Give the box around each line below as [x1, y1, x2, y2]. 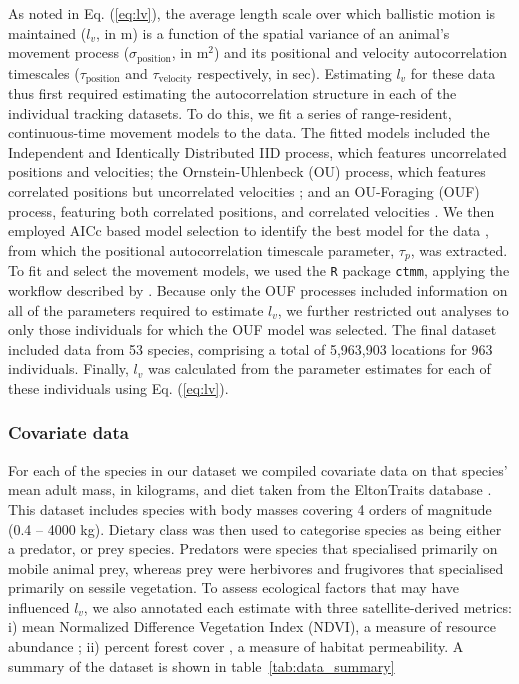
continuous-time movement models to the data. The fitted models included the [8, 122, 490, 143]
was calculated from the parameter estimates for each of [147, 358, 491, 379]
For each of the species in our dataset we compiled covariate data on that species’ [8, 459, 508, 480]
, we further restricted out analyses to [277, 299, 509, 320]
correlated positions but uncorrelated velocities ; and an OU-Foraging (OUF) [8, 181, 480, 202]
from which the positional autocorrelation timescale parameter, [8, 239, 395, 260]
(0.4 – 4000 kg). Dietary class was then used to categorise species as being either [8, 518, 502, 539]
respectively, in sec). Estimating [197, 62, 392, 83]
